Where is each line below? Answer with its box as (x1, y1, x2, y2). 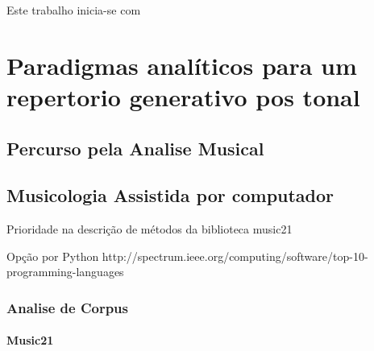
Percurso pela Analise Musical (6, 135, 264, 160)
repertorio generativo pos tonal (6, 80, 360, 113)
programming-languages (6, 263, 124, 280)
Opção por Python (6, 247, 99, 264)
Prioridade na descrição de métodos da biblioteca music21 (6, 221, 293, 237)
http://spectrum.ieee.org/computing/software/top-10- (102, 247, 368, 264)
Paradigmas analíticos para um (6, 48, 357, 81)
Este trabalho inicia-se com (6, 2, 141, 18)
